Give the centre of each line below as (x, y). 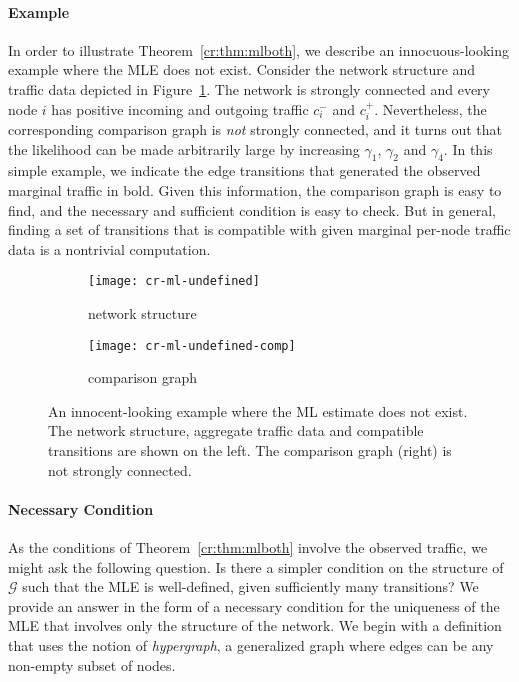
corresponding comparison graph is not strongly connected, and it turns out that (255, 129)
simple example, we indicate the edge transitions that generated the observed (244, 170)
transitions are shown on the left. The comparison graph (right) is (250, 450)
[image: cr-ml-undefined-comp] (192, 345)
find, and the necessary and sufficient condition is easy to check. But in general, (252, 209)
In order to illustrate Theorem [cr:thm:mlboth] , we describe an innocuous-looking (259, 49)
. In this (468, 148)
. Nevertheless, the (430, 108)
